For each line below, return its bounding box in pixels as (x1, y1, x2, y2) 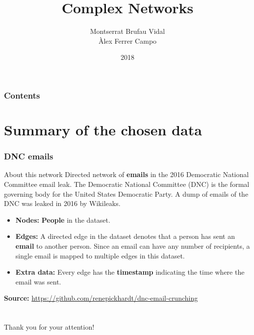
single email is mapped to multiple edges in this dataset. (15, 250, 185, 260)
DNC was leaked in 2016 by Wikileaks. (4, 198, 121, 208)
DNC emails (4, 150, 53, 162)
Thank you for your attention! (4, 322, 95, 332)
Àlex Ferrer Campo (98, 35, 157, 46)
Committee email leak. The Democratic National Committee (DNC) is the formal (4, 179, 250, 189)
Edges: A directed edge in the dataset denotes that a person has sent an (15, 231, 235, 241)
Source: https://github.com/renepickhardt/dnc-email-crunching (4, 293, 198, 303)
